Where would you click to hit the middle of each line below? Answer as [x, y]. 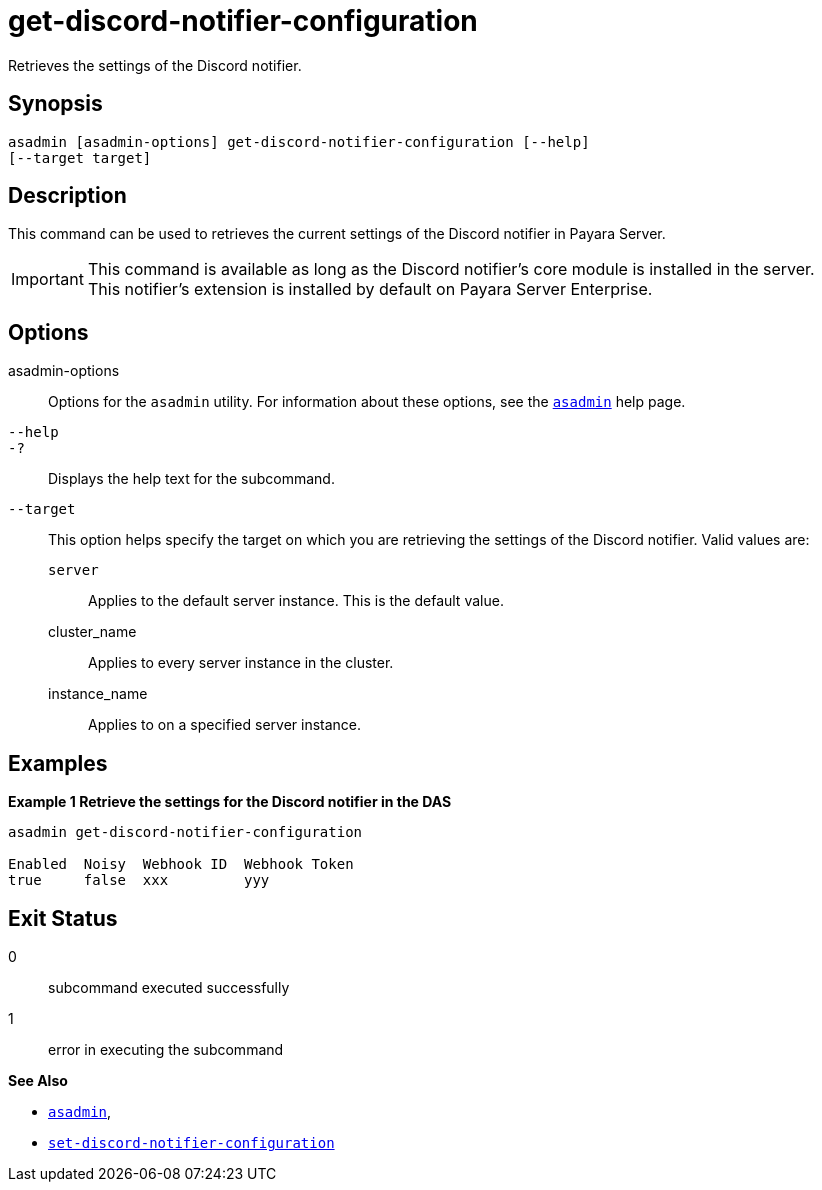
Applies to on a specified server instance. [225, 725]
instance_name [98, 694]
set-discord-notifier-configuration [191, 1142]
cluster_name [92, 632]
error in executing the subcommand [166, 1049]
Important [47, 279]
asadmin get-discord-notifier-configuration [185, 832]
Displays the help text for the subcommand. [191, 479]
